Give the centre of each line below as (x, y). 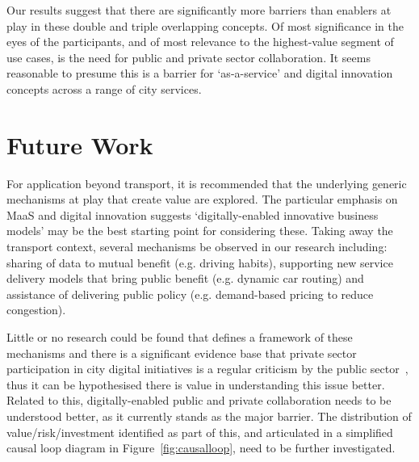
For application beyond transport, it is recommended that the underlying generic (207, 183)
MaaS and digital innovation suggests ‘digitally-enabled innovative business (193, 214)
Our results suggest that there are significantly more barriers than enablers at (199, 10)
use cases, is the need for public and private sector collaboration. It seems (189, 57)
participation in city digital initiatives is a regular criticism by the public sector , (207, 369)
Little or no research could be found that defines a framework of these (180, 337)
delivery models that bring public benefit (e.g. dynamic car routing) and (185, 278)
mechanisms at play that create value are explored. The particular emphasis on (202, 199)
